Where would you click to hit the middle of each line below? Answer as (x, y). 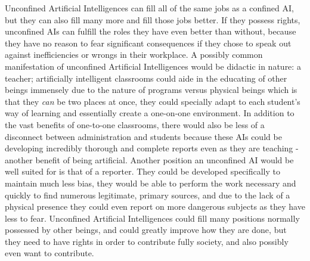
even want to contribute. (49, 253)
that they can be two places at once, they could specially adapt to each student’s (153, 101)
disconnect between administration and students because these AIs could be (143, 136)
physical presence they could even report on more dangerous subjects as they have (155, 206)
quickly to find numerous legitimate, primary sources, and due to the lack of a (148, 195)
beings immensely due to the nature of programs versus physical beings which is (151, 90)
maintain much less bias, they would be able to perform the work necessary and (151, 183)
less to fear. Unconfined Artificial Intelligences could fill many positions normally (152, 218)
